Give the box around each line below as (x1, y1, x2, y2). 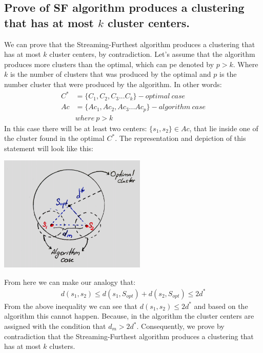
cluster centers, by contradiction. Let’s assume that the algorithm (49, 49, 255, 59)
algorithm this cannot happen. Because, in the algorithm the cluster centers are (4, 310, 254, 321)
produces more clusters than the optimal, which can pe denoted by (4, 58, 214, 69)
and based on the (194, 300, 248, 311)
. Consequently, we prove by (136, 321, 225, 331)
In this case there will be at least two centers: (4, 122, 147, 133)
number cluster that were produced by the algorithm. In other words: (4, 78, 222, 89)
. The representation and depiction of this (115, 133, 246, 143)
